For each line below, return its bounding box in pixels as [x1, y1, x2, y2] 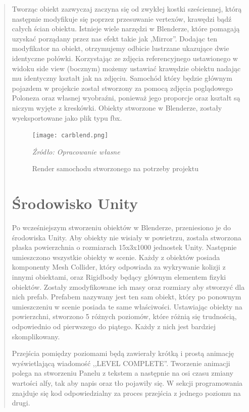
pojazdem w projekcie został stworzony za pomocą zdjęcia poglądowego [12, 82, 233, 93]
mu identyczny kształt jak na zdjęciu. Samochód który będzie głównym [12, 73, 232, 83]
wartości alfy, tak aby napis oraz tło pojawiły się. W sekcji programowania [12, 378, 243, 388]
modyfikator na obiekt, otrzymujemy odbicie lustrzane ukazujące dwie [12, 43, 229, 54]
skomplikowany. [12, 331, 60, 341]
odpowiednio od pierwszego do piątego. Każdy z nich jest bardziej [12, 321, 216, 332]
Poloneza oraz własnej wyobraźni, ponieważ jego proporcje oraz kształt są [12, 92, 240, 103]
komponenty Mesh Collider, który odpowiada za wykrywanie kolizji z [12, 262, 226, 272]
